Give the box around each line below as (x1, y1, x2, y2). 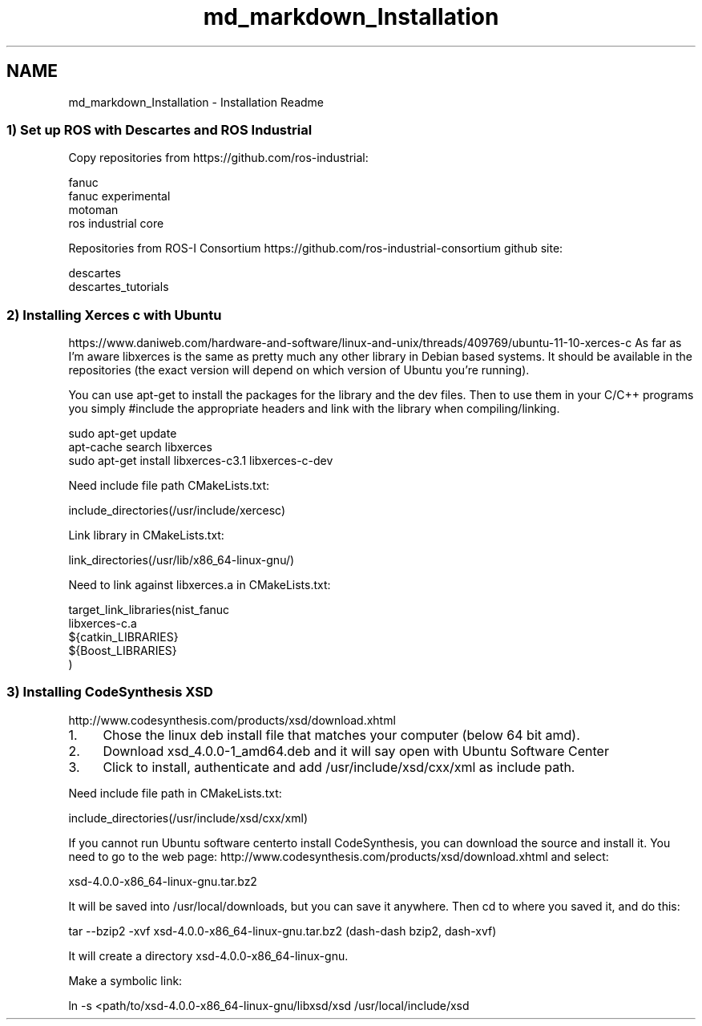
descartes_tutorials (68, 280, 169, 294)
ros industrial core (68, 216, 164, 231)
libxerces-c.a (68, 616, 137, 631)
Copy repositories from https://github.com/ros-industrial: (68, 151, 369, 165)
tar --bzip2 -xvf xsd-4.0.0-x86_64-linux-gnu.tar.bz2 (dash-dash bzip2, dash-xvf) (68, 923, 497, 938)
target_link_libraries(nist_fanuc (68, 603, 230, 617)
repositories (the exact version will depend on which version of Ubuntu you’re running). (68, 363, 530, 378)
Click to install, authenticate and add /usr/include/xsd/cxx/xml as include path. (103, 758, 575, 775)
